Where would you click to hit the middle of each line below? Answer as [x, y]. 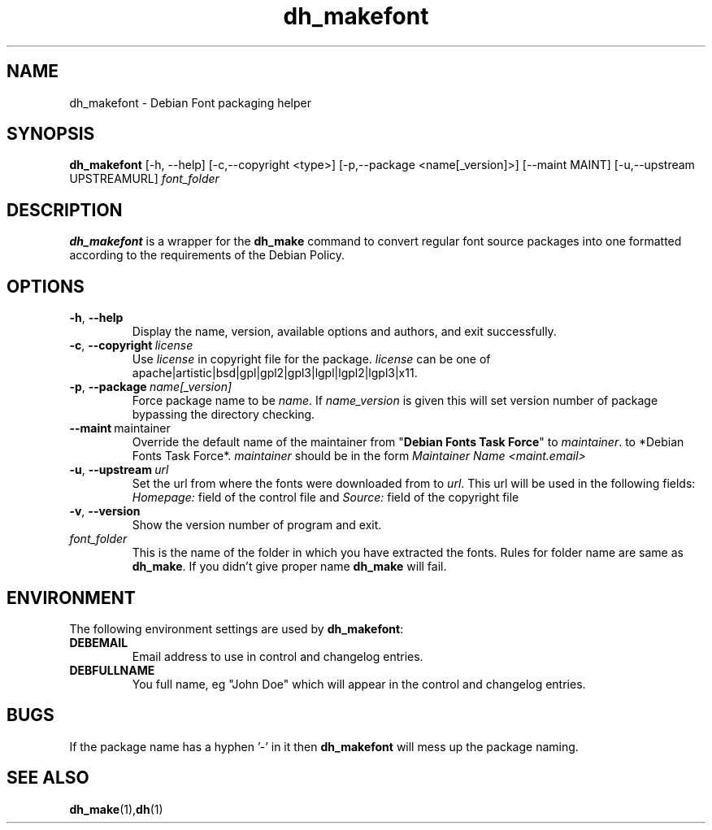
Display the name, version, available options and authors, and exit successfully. [344, 332]
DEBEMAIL [99, 642]
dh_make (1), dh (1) [116, 809]
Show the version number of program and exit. [257, 525]
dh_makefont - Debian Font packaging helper [190, 102]
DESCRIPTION [65, 210]
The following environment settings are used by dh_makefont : [237, 628]
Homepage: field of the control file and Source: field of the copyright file [326, 498]
